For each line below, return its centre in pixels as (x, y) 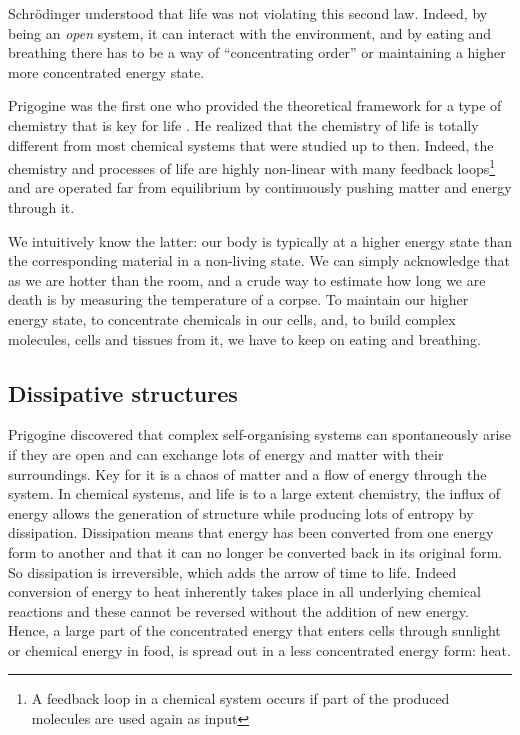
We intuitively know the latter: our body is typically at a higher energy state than (260, 240)
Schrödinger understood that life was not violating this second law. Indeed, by (248, 13)
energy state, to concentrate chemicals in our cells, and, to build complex (232, 318)
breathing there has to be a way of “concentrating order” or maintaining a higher (257, 52)
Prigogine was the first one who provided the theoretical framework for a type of (255, 105)
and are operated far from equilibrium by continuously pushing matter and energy (260, 187)
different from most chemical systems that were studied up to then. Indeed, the (251, 144)
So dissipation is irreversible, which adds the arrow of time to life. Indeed (232, 571)
